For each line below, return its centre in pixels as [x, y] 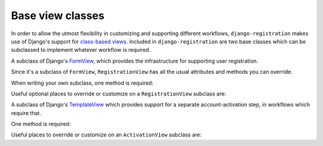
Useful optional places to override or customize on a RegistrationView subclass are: [119, 94]
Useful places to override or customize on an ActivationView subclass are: [106, 135]
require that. [26, 113]
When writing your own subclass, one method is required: [82, 83]
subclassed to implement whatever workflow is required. [81, 50]
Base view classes [58, 15]
